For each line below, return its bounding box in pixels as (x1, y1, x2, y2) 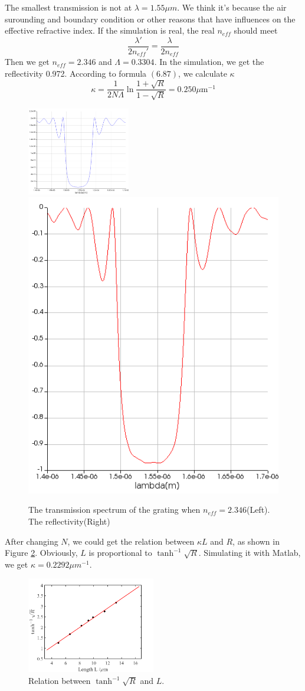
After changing (5, 535, 58, 547)
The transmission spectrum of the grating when (28, 503, 201, 516)
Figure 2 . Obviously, (5, 546, 78, 559)
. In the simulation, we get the (154, 55, 264, 68)
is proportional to (88, 546, 152, 559)
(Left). (246, 503, 270, 516)
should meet (234, 24, 278, 37)
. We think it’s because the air (177, 1, 287, 13)
